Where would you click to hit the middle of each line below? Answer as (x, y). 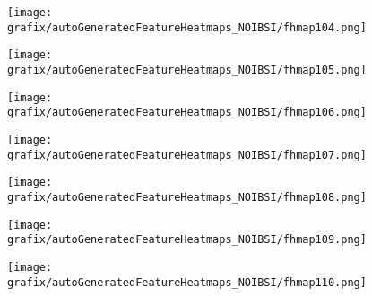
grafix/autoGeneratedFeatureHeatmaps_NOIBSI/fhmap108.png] (187, 197)
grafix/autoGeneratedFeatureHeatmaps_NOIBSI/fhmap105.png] (187, 70)
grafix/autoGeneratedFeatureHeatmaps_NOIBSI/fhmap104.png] (187, 27)
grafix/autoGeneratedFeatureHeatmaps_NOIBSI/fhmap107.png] (187, 155)
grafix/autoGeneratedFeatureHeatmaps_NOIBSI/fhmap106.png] (187, 113)
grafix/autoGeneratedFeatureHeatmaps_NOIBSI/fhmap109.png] (187, 240)
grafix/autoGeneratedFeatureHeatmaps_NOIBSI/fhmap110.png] (187, 282)
